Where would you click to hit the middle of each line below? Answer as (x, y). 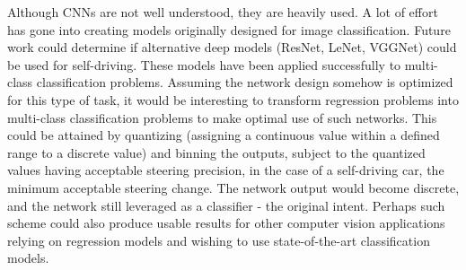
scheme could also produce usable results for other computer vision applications (226, 223)
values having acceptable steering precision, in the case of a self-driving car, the (226, 170)
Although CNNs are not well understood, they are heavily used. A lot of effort (223, 12)
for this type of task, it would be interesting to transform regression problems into (233, 99)
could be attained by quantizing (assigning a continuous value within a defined (224, 135)
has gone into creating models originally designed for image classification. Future (229, 29)
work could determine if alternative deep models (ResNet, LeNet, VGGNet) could (232, 47)
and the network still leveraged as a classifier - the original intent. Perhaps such (226, 205)
